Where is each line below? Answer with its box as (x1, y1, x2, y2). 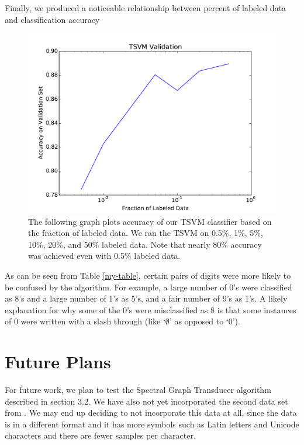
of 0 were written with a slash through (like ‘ (5, 315, 165, 327)
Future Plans (5, 350, 111, 374)
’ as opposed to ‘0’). (169, 315, 240, 327)
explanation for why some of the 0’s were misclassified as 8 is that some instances (5, 303, 296, 316)
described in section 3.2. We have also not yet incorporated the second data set (5, 395, 288, 407)
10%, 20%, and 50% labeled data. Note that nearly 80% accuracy (28, 238, 262, 250)
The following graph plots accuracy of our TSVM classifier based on (28, 215, 272, 227)
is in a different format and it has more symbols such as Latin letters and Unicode (5, 417, 299, 430)
